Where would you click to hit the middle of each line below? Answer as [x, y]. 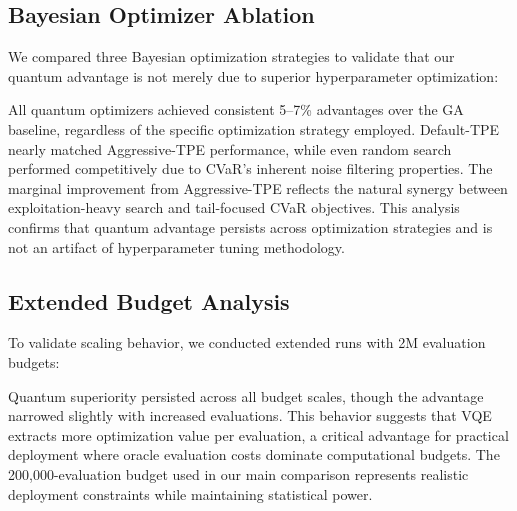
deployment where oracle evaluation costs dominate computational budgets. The [254, 454]
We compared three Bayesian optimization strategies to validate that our [231, 56]
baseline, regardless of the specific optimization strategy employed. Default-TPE [254, 128]
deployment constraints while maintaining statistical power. [190, 493]
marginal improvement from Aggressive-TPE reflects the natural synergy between [258, 187]
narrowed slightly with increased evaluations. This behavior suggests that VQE [250, 415]
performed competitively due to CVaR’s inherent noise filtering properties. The [250, 168]
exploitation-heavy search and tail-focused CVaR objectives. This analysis [234, 207]
